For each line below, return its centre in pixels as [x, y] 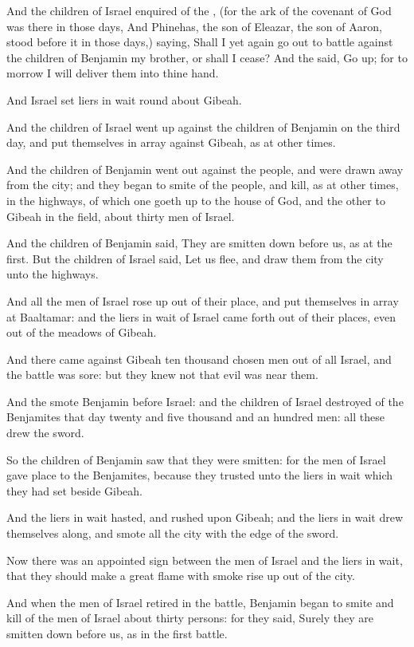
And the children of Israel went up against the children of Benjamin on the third [203, 126]
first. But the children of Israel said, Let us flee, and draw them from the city [195, 258]
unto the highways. [53, 274]
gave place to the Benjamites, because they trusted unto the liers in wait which [200, 475]
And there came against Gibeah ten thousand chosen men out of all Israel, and [199, 359]
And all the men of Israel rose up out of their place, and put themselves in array [203, 300]
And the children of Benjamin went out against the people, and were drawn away [205, 169]
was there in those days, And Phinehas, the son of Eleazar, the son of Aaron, [194, 26]
